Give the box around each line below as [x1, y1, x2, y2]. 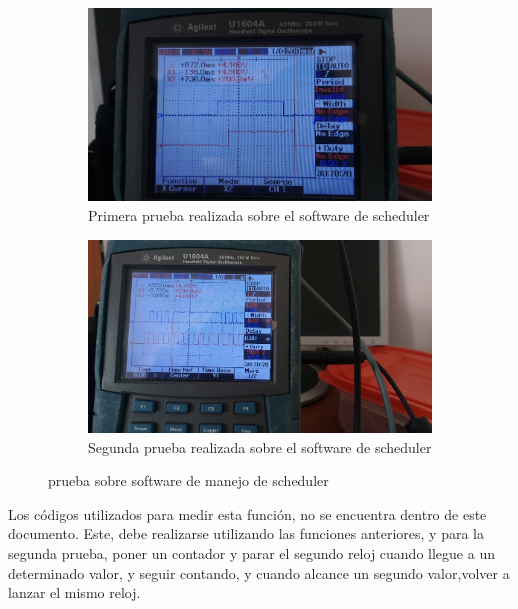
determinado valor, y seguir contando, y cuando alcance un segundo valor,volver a [8, 562, 510, 583]
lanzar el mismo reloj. [8, 582, 141, 603]
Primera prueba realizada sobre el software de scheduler [88, 205, 430, 226]
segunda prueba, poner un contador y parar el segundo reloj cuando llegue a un [8, 543, 495, 563]
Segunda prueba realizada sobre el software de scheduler [88, 436, 432, 457]
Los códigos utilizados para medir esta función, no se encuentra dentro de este [8, 503, 487, 524]
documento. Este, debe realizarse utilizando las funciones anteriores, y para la [8, 523, 484, 544]
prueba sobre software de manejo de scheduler [48, 470, 329, 491]
